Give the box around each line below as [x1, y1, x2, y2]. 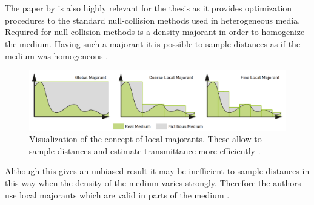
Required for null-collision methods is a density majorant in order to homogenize [5, 25, 305, 38]
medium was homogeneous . [5, 49, 109, 62]
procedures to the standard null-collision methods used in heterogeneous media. [5, 13, 301, 26]
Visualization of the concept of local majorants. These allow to [29, 132, 262, 145]
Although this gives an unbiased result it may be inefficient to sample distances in [5, 164, 310, 177]
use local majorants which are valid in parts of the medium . [5, 188, 230, 201]
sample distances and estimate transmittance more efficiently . [29, 144, 261, 157]
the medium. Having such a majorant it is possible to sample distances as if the [5, 37, 301, 50]
